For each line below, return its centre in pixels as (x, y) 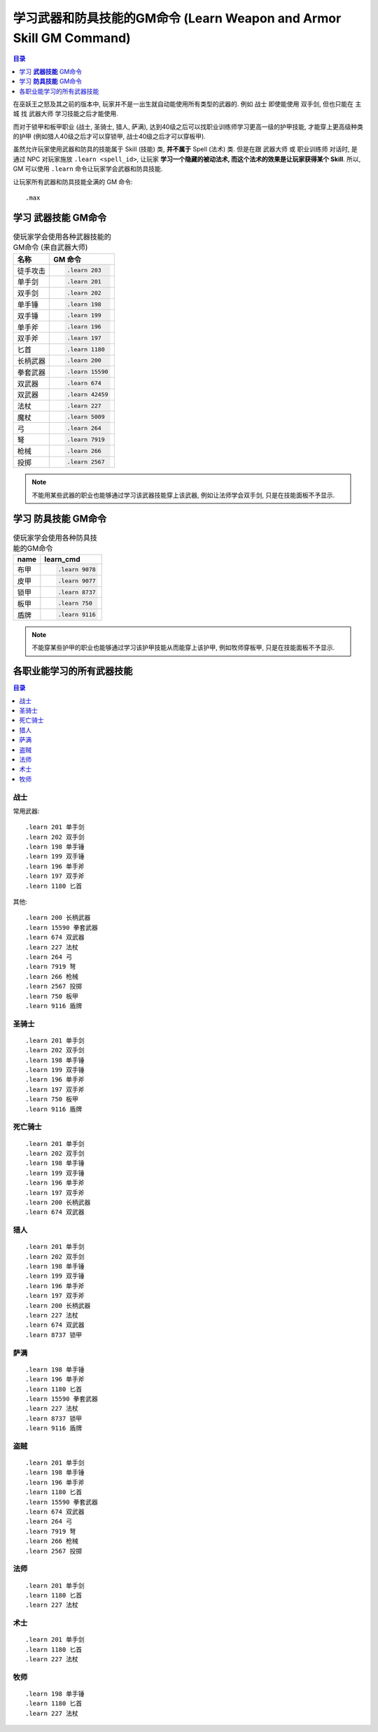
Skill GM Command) (72, 38)
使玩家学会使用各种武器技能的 (62, 237)
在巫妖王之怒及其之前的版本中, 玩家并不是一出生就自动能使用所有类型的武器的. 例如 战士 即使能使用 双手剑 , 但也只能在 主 (187, 104)
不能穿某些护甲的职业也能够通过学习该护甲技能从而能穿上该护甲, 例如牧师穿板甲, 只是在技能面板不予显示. (183, 648)
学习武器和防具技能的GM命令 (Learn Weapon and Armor (177, 18)
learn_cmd (62, 559)
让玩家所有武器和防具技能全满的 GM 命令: (73, 181)
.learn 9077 (77, 581)
